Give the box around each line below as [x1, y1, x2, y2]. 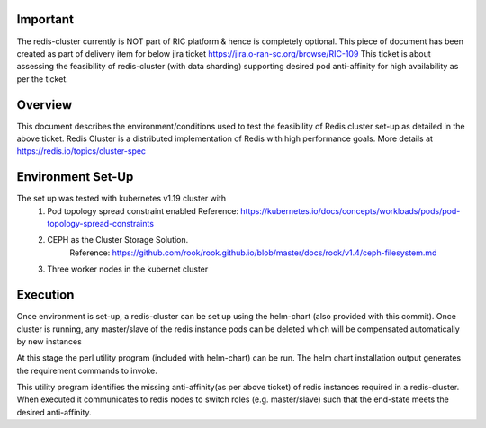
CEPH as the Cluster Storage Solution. [47, 235, 189, 245]
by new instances [16, 335, 83, 346]
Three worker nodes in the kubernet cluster [47, 263, 209, 274]
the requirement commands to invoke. [16, 365, 157, 376]
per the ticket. [16, 73, 69, 85]
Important [16, 12, 74, 27]
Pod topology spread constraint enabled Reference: [47, 205, 238, 216]
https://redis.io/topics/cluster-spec [16, 146, 147, 156]
